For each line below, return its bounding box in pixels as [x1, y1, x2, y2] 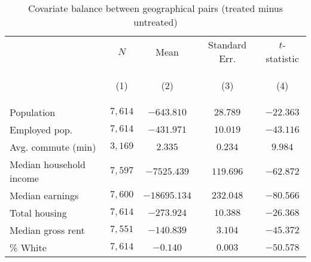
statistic [266, 51, 299, 65]
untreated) [133, 15, 178, 29]
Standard [208, 38, 247, 51]
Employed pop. [10, 123, 73, 136]
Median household [10, 157, 86, 171]
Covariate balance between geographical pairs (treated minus [28, 1, 283, 15]
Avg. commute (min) [10, 140, 96, 154]
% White [10, 240, 47, 254]
